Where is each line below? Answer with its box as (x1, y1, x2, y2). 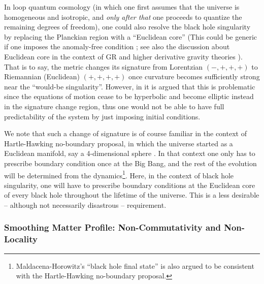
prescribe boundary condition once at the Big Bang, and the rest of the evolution (4, 157, 257, 168)
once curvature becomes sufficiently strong (128, 71, 260, 82)
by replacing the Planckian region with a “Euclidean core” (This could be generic (4, 31, 257, 42)
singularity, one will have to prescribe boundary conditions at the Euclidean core (4, 179, 255, 190)
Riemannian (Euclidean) (4, 71, 80, 82)
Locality (4, 233, 38, 245)
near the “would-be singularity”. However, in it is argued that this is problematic (4, 81, 255, 91)
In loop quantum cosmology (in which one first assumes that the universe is (4, 2, 240, 12)
